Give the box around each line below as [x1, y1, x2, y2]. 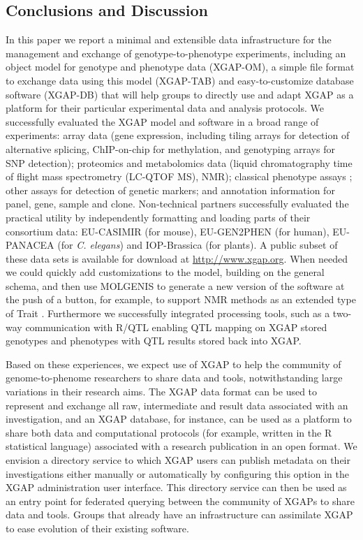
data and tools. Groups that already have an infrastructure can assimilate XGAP [6, 507, 353, 522]
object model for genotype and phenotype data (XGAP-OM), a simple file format [6, 59, 355, 74]
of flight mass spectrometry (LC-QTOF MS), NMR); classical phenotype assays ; [6, 169, 353, 184]
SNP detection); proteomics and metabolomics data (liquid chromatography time [6, 155, 353, 170]
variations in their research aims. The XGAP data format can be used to [6, 384, 318, 399]
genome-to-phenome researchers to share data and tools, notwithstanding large [6, 370, 343, 385]
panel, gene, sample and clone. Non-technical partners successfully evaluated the [6, 196, 349, 211]
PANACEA [6, 238, 54, 252]
